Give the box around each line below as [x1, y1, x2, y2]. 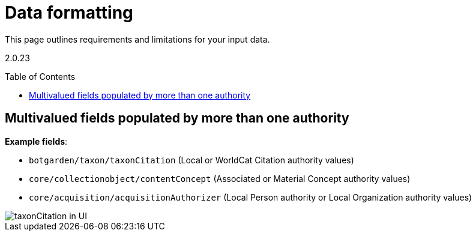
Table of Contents [5, 71, 76, 82]
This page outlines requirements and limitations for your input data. [5, 34, 270, 44]
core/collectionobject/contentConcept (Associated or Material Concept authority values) [29, 173, 411, 184]
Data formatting [5, 2, 133, 23]
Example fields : [5, 136, 68, 147]
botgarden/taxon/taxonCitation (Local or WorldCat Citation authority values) [29, 154, 354, 165]
